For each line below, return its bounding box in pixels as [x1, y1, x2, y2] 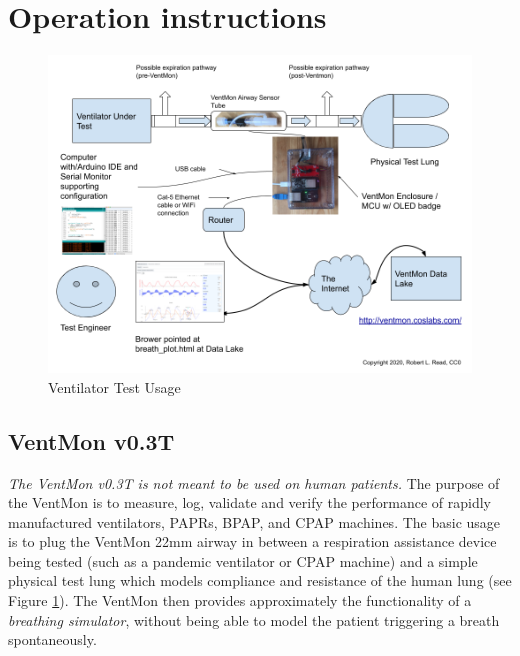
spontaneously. [8, 629, 97, 650]
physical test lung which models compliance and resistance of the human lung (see [8, 570, 512, 591]
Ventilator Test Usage [48, 376, 181, 397]
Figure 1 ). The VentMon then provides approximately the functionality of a [8, 590, 472, 611]
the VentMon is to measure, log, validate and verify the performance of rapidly [8, 492, 491, 513]
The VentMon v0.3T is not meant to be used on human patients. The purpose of [8, 472, 500, 493]
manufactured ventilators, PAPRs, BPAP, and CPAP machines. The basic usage [8, 511, 501, 532]
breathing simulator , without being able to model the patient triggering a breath [8, 609, 500, 630]
